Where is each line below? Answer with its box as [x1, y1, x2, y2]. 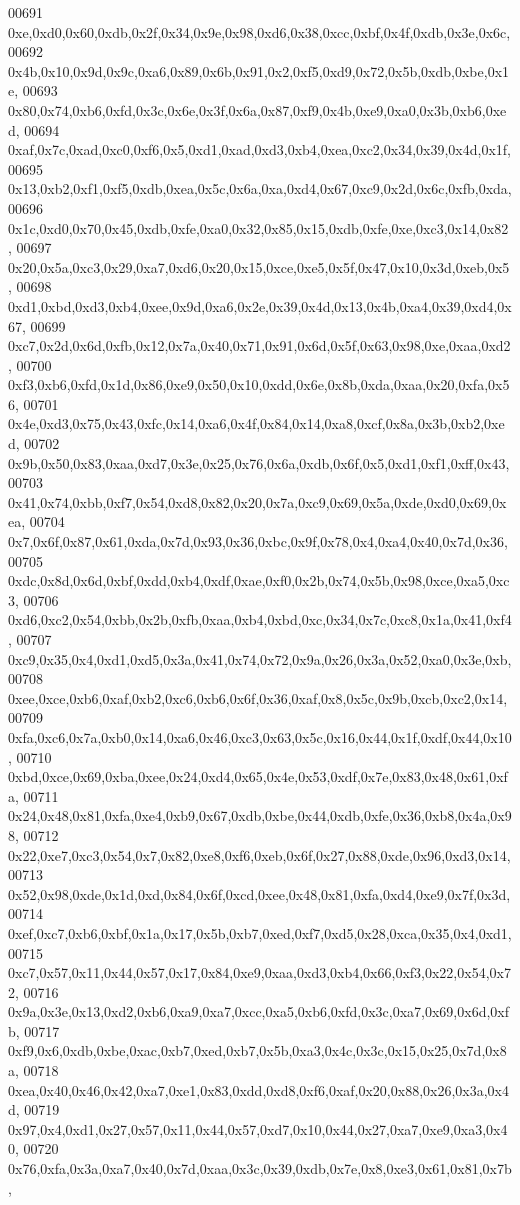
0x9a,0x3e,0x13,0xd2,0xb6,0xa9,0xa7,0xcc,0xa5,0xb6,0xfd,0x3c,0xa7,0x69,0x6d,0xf [8, 1001, 510, 1022]
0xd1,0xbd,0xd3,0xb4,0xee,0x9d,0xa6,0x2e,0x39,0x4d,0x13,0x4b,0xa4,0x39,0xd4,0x [8, 295, 512, 316]
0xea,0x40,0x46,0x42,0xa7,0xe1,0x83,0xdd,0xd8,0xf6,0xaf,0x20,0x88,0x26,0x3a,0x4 [8, 1079, 510, 1100]
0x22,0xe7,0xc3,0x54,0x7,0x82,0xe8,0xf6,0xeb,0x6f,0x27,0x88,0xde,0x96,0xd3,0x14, [8, 844, 511, 865]
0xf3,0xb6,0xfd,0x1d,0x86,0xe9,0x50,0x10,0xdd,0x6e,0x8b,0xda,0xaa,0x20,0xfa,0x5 [8, 374, 510, 395]
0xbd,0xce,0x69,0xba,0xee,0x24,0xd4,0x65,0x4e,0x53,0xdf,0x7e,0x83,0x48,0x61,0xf [8, 766, 508, 787]
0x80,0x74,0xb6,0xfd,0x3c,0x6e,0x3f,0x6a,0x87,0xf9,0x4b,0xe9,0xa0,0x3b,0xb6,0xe [8, 99, 507, 120]
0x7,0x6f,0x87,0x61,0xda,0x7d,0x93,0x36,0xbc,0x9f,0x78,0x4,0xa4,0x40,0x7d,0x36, [8, 531, 508, 552]
